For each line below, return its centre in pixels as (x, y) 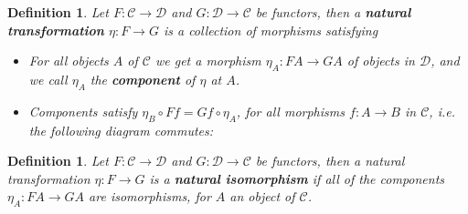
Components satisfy (83, 111)
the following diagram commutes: (121, 130)
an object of (262, 196)
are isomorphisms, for (150, 196)
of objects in (381, 61)
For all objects (69, 61)
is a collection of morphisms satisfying (271, 30)
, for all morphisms (290, 111)
